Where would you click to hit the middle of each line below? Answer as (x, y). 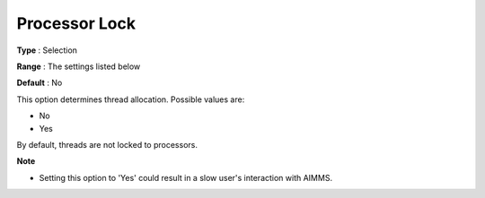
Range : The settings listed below (79, 66)
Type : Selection (47, 50)
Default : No (40, 83)
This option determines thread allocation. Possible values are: (131, 99)
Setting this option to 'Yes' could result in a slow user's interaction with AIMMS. (185, 177)
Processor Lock (76, 23)
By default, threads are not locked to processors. (107, 144)
